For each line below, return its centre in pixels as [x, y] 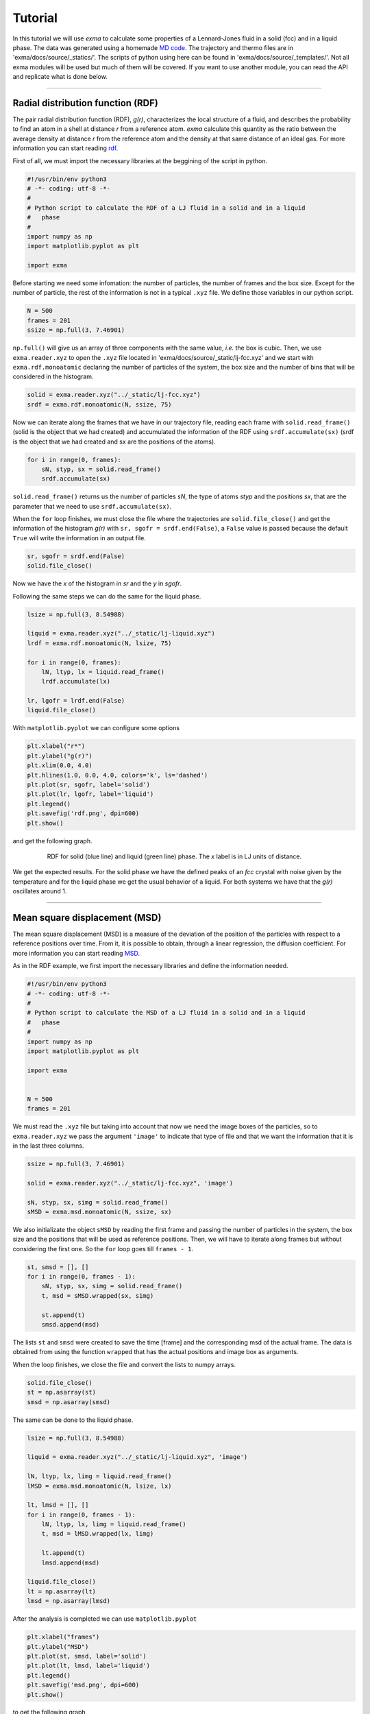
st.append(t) [63, 1315]
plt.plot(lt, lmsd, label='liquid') [89, 1666]
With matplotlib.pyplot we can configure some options [96, 728]
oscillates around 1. [40, 891]
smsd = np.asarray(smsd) [69, 1402]
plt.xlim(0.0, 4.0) [60, 765]
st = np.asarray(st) [61, 1392]
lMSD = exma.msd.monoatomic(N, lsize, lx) [99, 1486]
